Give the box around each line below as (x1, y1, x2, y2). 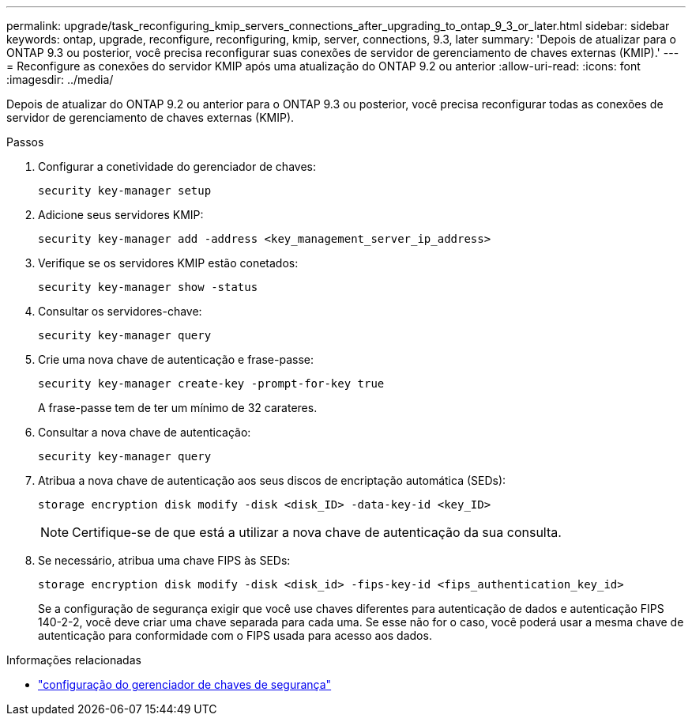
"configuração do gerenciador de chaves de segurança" (38, 678, 332, 691)
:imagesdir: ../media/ (6, 73, 114, 86)
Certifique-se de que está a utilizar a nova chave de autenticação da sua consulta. (72, 524, 562, 540)
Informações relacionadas (6, 653, 141, 667)
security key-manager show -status (38, 281, 258, 293)
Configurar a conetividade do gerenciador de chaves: (38, 160, 316, 173)
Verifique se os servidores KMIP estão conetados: (38, 256, 299, 270)
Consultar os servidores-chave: (38, 304, 202, 318)
